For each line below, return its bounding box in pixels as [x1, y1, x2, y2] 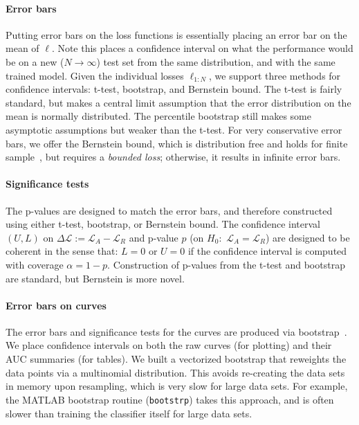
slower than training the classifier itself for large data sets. [6, 406, 252, 420]
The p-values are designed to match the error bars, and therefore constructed [6, 203, 333, 217]
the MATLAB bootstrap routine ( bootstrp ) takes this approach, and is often [6, 392, 334, 406]
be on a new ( [6, 54, 64, 69]
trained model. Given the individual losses [6, 68, 184, 82]
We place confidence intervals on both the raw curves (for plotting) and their [6, 338, 332, 352]
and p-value [129, 230, 178, 244]
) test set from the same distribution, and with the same [96, 54, 335, 69]
